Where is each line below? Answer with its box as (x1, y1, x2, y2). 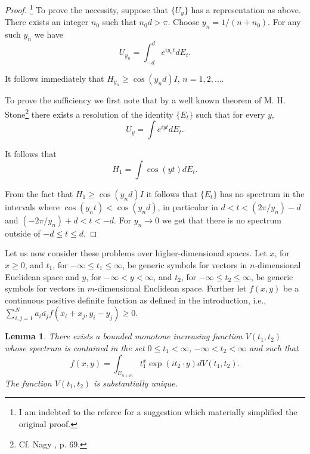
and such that (249, 342, 299, 354)
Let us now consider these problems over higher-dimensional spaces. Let (5, 247, 267, 259)
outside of (5, 226, 41, 239)
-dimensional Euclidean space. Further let (95, 282, 247, 295)
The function (5, 376, 52, 389)
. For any (268, 16, 301, 28)
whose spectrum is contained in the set (5, 342, 145, 354)
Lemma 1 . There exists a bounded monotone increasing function (5, 330, 243, 342)
